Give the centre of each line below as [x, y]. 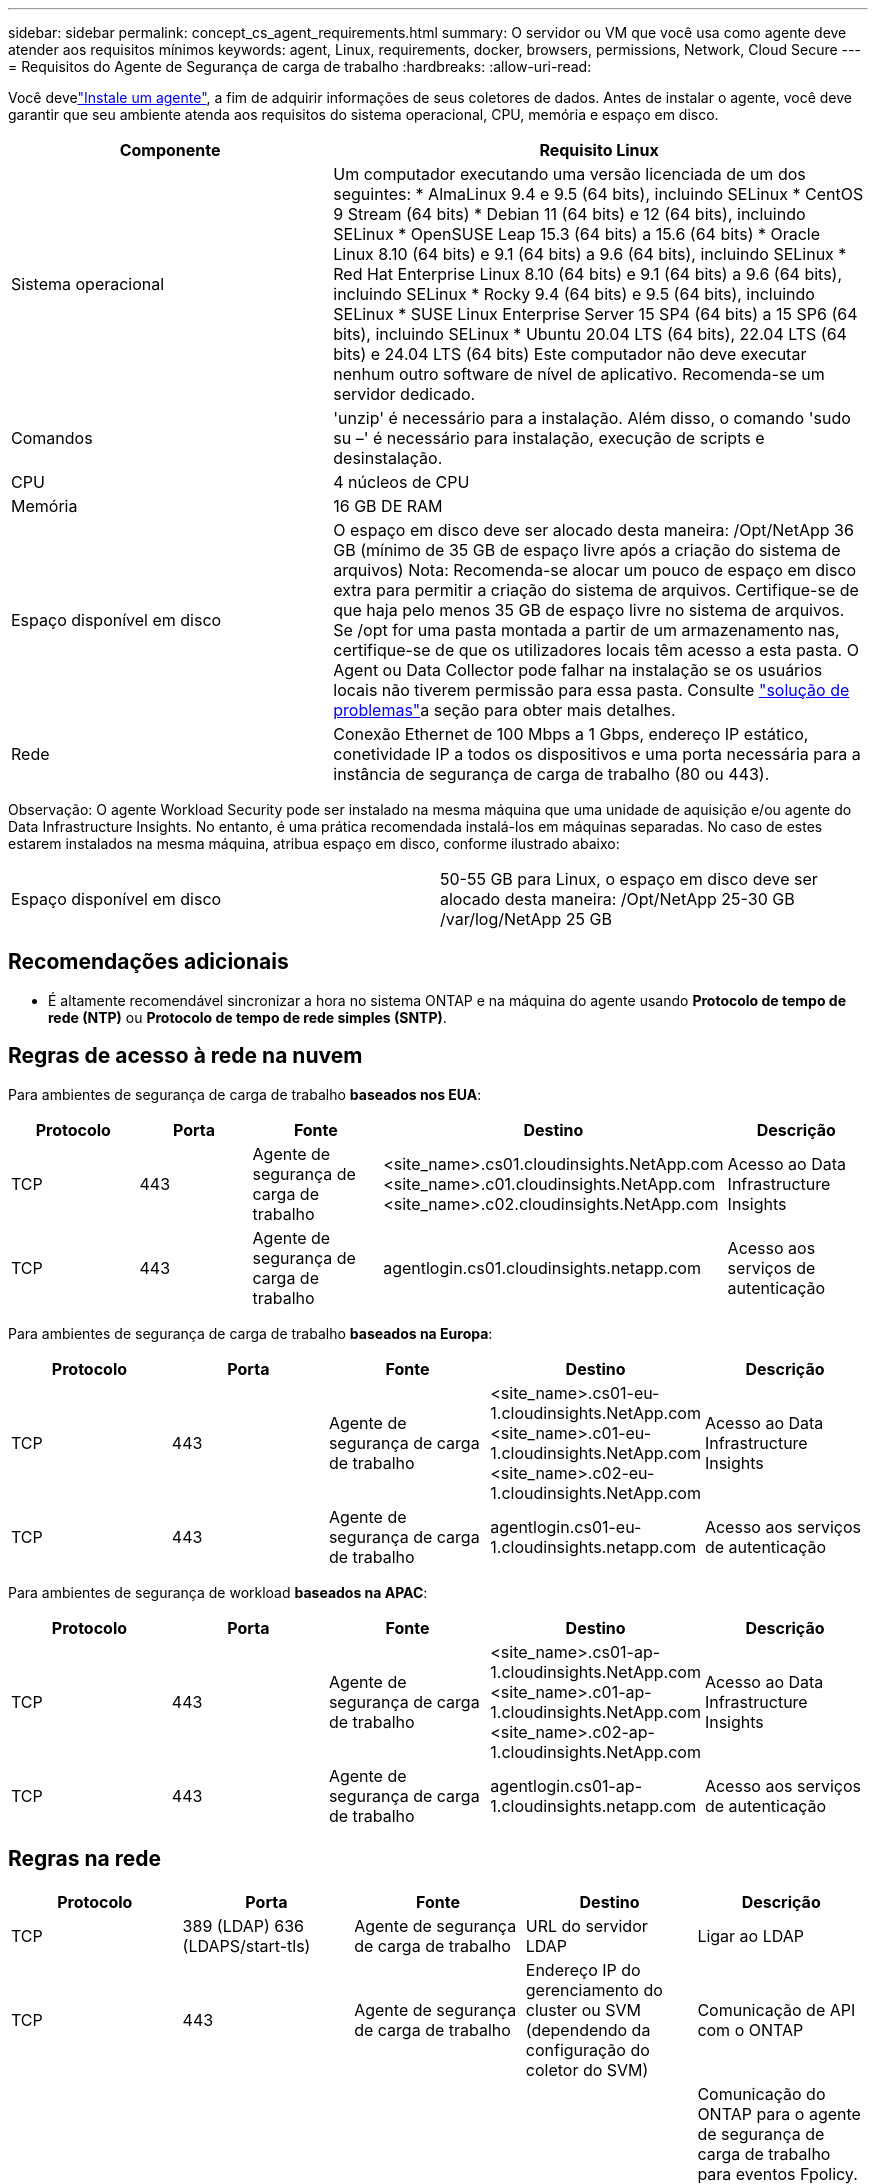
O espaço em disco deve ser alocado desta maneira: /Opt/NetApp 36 [593, 530]
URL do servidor [586, 1925]
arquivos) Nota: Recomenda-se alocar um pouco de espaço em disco [595, 570]
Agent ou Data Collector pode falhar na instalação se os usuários [578, 670]
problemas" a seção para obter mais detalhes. [504, 710]
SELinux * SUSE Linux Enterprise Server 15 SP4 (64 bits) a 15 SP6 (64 [595, 314]
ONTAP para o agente [779, 2113]
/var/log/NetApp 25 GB [526, 919]
